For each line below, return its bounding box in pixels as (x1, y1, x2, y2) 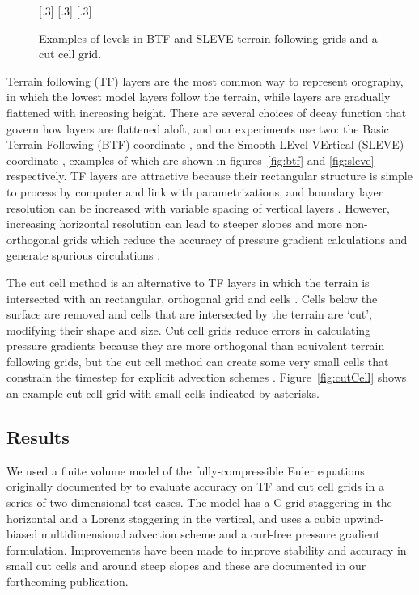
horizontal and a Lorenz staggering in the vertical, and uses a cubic (6, 509, 341, 526)
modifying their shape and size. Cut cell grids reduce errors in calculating (6, 321, 371, 338)
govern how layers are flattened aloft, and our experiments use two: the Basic (6, 120, 389, 137)
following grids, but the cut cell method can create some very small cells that (6, 352, 389, 369)
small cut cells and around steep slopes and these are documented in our (6, 557, 366, 574)
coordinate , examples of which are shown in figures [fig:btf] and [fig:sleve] (6, 151, 375, 168)
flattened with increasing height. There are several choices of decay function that (6, 103, 407, 120)
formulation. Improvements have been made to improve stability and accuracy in (6, 541, 407, 558)
